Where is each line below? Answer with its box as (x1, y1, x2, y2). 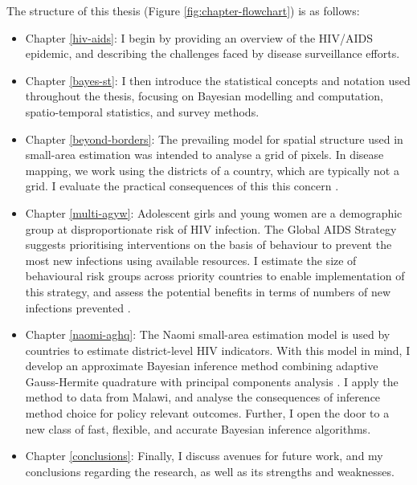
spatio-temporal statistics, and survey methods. (25, 103, 260, 120)
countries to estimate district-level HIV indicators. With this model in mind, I (25, 341, 411, 358)
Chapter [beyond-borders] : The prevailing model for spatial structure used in (25, 130, 403, 147)
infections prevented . (25, 299, 131, 316)
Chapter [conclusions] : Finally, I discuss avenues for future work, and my (25, 447, 383, 464)
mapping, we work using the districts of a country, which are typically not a (25, 161, 399, 178)
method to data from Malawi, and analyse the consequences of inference (25, 389, 381, 406)
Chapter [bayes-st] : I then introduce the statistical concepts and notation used (25, 71, 411, 88)
